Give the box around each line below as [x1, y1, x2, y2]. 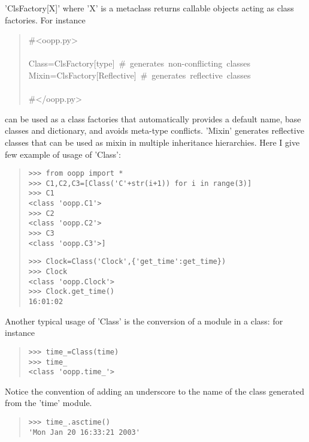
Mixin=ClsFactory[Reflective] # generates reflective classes [28, 68, 251, 81]
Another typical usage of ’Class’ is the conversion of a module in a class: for [5, 314, 283, 327]
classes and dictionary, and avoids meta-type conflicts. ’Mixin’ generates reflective [5, 124, 304, 137]
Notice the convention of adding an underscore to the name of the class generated [5, 384, 305, 397]
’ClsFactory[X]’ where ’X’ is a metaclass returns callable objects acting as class [5, 2, 294, 14]
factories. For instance [5, 13, 86, 26]
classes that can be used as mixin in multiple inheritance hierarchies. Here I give [5, 136, 300, 148]
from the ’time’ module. [5, 396, 92, 409]
